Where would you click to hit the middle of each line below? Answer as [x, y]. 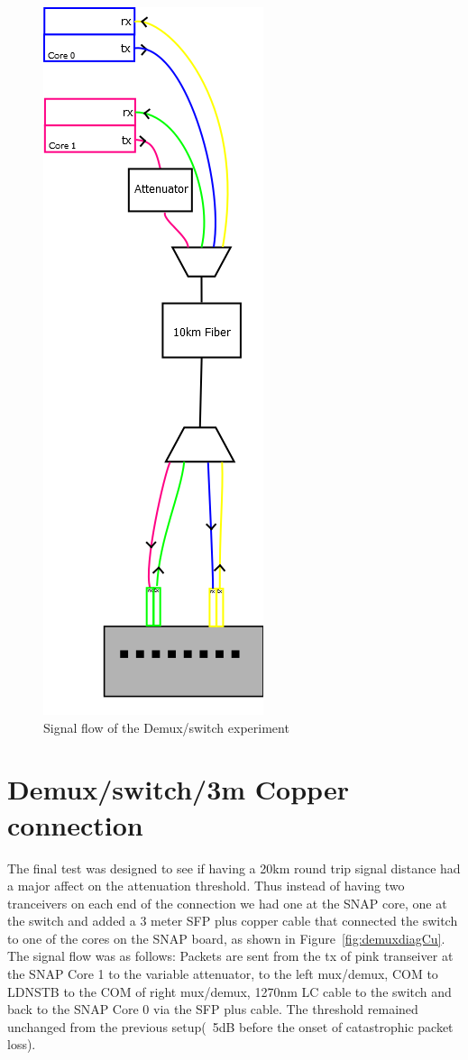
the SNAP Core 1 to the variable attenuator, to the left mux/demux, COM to [223, 974]
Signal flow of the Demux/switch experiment [166, 727]
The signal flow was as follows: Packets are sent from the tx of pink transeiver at [230, 956]
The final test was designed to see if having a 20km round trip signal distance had [234, 868]
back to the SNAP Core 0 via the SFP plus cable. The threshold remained [213, 1009]
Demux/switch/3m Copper [178, 789]
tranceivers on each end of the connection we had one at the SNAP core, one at [227, 903]
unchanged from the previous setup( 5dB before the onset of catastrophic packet [230, 1026]
